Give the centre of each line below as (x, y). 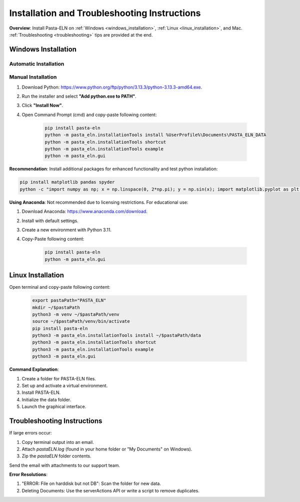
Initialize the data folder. (46, 399)
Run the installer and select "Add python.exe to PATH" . (79, 96)
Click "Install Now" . (42, 106)
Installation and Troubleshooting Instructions (105, 13)
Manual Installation (33, 77)
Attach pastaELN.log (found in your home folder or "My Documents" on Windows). (107, 449)
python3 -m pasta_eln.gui (64, 356)
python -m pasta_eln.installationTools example (104, 149)
